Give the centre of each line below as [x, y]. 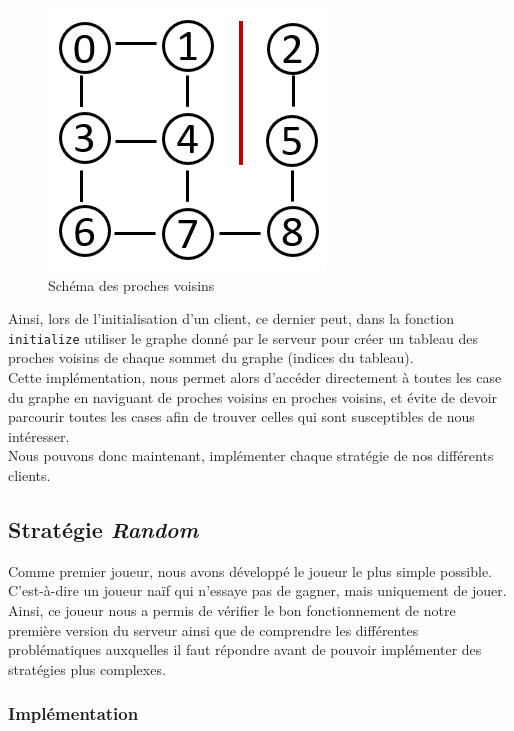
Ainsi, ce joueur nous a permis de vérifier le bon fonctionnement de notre [232, 609]
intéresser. [39, 435]
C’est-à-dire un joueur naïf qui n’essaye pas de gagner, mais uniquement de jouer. [257, 590]
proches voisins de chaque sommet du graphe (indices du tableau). [211, 357]
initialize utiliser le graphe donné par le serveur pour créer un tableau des [243, 337]
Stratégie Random [103, 528]
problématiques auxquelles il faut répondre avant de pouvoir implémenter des [245, 649]
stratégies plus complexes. [87, 668]
